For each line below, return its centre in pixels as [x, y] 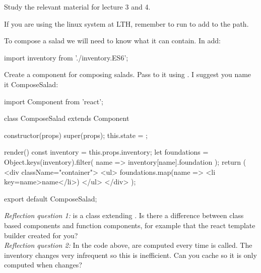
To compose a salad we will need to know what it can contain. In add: [112, 41]
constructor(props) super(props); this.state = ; [76, 135]
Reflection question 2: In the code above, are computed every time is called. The [128, 245]
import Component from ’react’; [54, 101]
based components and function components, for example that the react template [130, 225]
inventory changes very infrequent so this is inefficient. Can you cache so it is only [130, 255]
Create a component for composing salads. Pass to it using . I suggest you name [128, 74]
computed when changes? [43, 265]
